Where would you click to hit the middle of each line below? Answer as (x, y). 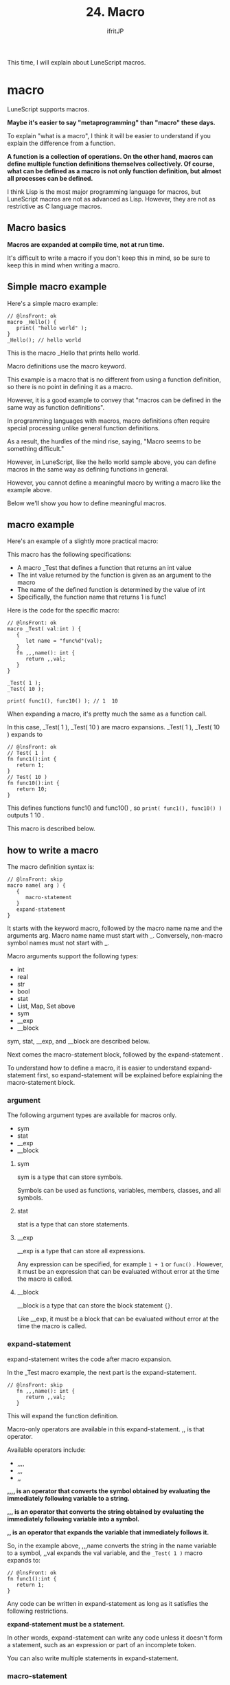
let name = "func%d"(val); (64, 641)
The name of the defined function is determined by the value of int (111, 590)
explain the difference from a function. (61, 143)
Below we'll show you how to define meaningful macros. (87, 503)
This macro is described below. (51, 828)
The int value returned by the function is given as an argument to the (114, 575)
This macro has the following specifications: (69, 555)
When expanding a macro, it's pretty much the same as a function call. (107, 714)
